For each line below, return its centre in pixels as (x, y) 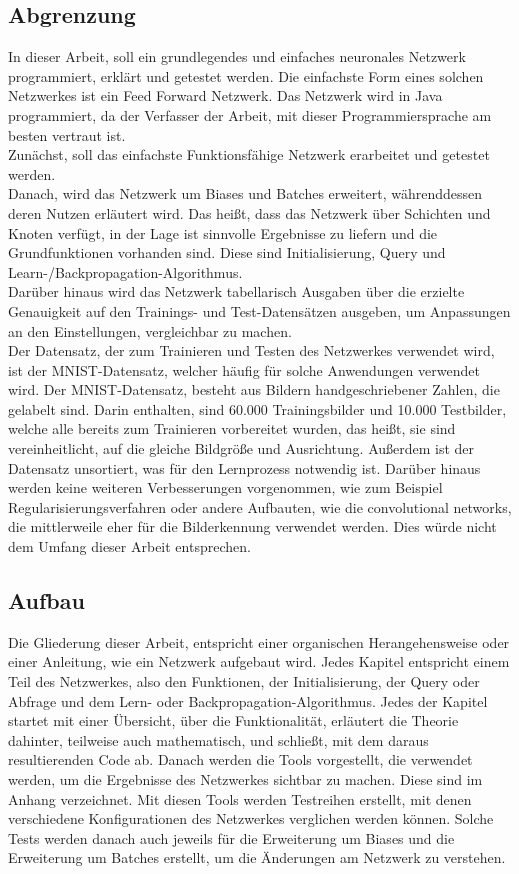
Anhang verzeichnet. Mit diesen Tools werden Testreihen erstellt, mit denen (240, 798)
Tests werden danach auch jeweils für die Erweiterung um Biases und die (231, 837)
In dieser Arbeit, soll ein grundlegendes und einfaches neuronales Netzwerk (237, 56)
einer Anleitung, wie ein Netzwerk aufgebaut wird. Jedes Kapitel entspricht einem (259, 661)
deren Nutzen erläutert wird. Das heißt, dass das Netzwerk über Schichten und (249, 212)
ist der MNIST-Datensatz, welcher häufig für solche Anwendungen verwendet (244, 369)
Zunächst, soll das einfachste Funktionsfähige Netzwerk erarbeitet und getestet (249, 154)
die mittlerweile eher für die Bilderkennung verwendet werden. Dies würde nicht (252, 526)
